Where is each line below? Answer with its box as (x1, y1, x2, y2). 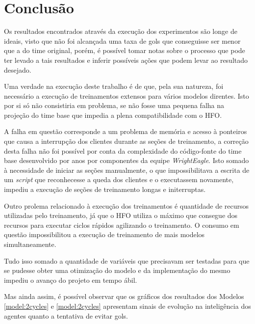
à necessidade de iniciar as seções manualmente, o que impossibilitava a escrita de (4, 164, 250, 175)
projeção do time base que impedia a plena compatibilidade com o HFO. (4, 109, 222, 120)
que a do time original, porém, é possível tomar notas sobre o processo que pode (4, 45, 245, 55)
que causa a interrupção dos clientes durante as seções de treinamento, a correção (4, 136, 249, 146)
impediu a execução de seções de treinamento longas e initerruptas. (4, 184, 206, 194)
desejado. (4, 64, 31, 75)
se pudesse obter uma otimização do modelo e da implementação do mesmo (4, 265, 230, 275)
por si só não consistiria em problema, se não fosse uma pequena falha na (4, 100, 225, 110)
